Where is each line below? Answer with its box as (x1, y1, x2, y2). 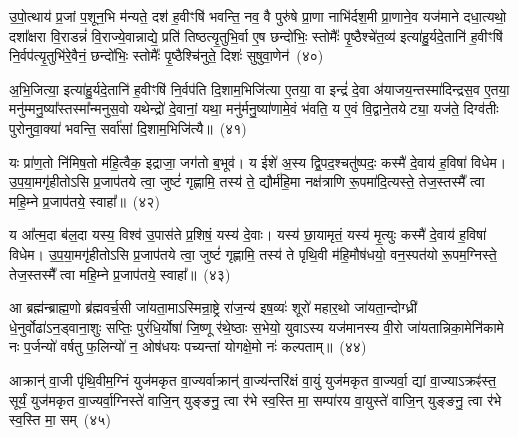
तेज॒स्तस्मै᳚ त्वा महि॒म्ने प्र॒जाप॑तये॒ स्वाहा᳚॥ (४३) (9, 263, 231, 284)
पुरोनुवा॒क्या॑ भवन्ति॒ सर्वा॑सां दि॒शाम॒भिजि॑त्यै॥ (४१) (9, 117, 247, 138)
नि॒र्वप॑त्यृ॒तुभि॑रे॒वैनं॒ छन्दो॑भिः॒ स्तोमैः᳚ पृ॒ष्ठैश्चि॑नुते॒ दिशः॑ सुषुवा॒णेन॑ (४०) (9, 45, 324, 66)
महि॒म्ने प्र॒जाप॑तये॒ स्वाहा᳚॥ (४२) (9, 190, 160, 211)
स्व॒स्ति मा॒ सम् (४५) (9, 409, 111, 430)
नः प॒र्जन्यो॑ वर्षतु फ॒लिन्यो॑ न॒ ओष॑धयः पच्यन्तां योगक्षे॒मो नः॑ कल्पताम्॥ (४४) (9, 336, 367, 357)
